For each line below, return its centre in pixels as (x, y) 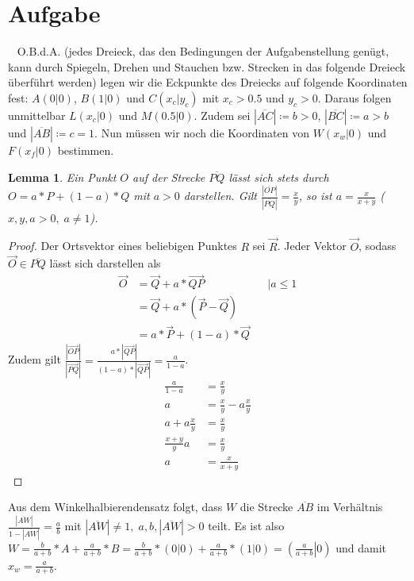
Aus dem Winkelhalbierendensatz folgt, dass (115, 507)
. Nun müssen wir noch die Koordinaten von (202, 132)
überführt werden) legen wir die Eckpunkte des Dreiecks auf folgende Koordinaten (208, 82)
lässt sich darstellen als (105, 263)
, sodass (378, 246)
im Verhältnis (350, 507)
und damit (361, 547)
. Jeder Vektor (312, 246)
